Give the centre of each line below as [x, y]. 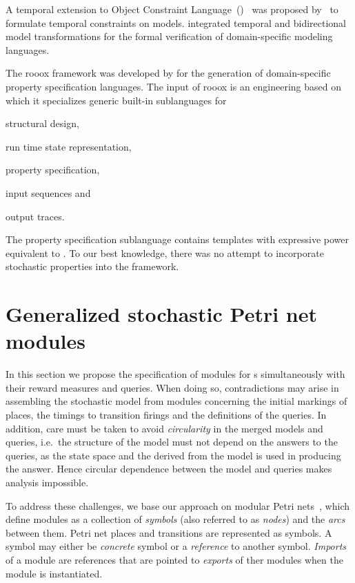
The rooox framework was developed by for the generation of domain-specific [168, 73]
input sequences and [48, 192]
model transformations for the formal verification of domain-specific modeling [169, 36]
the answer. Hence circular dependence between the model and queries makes [169, 469]
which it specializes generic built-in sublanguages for [116, 100]
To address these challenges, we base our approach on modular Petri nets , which [177, 505]
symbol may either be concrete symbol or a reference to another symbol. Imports [176, 546]
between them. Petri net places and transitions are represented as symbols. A [169, 532]
